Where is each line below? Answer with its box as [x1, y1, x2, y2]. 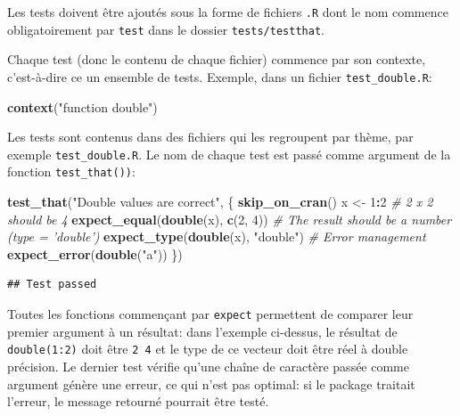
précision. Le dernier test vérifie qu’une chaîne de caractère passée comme [7, 356, 409, 375]
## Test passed [7, 278, 97, 291]
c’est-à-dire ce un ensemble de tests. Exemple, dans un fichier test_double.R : [7, 67, 432, 86]
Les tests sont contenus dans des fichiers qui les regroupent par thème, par [7, 127, 414, 146]
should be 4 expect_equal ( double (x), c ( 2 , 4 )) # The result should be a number [7, 209, 452, 228]
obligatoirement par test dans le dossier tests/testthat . [7, 20, 324, 38]
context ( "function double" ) [7, 97, 158, 116]
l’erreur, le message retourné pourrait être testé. [7, 392, 269, 411]
